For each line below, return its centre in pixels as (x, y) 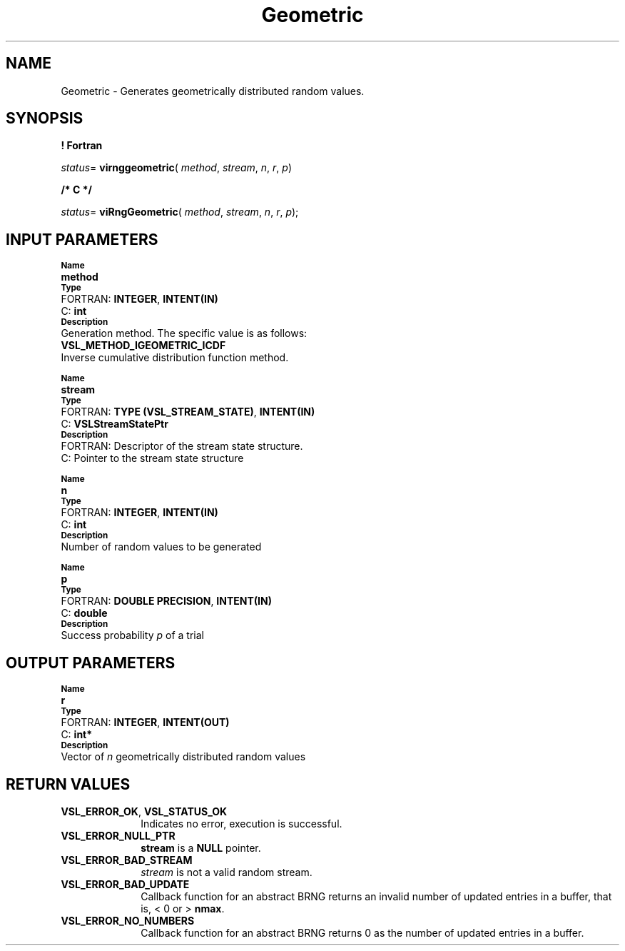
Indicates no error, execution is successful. (242, 823)
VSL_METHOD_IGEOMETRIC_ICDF (143, 346)
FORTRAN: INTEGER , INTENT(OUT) (145, 723)
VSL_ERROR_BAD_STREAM (127, 860)
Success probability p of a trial (132, 635)
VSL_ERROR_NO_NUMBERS (128, 920)
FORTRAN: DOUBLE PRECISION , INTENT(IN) (166, 601)
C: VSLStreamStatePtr (115, 424)
